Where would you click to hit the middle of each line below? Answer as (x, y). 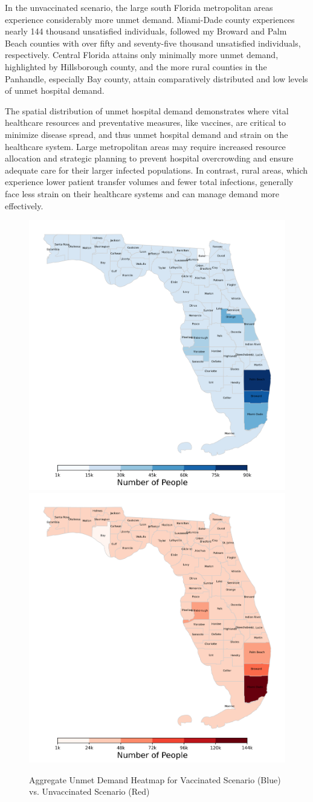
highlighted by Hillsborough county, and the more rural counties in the (136, 66)
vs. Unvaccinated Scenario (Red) (89, 791)
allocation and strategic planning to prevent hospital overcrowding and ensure (149, 158)
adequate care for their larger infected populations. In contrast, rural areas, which (156, 170)
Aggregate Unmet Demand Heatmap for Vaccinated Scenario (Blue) (155, 779)
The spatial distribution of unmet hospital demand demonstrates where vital (147, 110)
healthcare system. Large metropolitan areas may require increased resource (145, 146)
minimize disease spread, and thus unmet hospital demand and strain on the (147, 134)
